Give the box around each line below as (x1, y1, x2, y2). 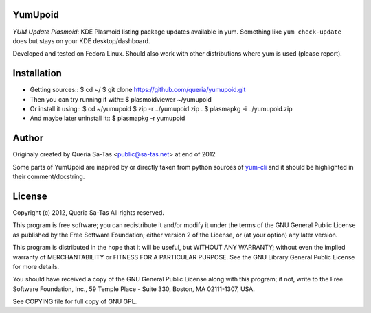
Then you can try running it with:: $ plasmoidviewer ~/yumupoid (30, 95, 212, 103)
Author (12, 132, 44, 144)
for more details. (12, 262, 60, 270)
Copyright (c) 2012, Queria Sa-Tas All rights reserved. (12, 208, 164, 216)
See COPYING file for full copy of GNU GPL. (12, 297, 137, 305)
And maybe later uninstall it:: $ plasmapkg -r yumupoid (30, 114, 185, 123)
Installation (12, 67, 62, 79)
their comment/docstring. (12, 172, 85, 181)
